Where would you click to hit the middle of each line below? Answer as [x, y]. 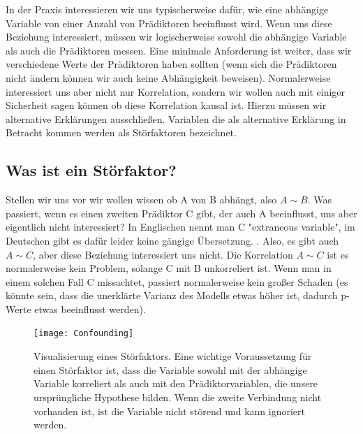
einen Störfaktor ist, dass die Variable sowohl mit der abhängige [170, 369]
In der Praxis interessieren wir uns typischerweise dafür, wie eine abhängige [167, 9]
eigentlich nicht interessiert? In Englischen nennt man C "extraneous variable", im [180, 227]
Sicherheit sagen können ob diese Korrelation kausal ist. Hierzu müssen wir [166, 105]
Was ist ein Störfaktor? [91, 170]
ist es [338, 254]
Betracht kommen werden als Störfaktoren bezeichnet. [121, 132]
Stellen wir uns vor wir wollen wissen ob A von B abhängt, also [141, 200]
